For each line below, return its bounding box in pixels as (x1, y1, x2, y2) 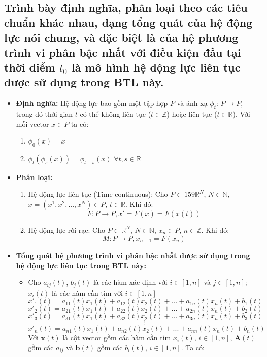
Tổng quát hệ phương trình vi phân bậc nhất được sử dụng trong (16, 249, 250, 260)
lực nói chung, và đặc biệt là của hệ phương (4, 29, 239, 45)
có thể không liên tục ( (80, 108, 151, 119)
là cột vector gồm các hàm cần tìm (62, 332, 171, 343)
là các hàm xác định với (93, 277, 168, 288)
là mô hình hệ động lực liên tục (72, 59, 241, 75)
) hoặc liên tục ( (166, 108, 217, 119)
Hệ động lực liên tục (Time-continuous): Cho (28, 189, 168, 199)
